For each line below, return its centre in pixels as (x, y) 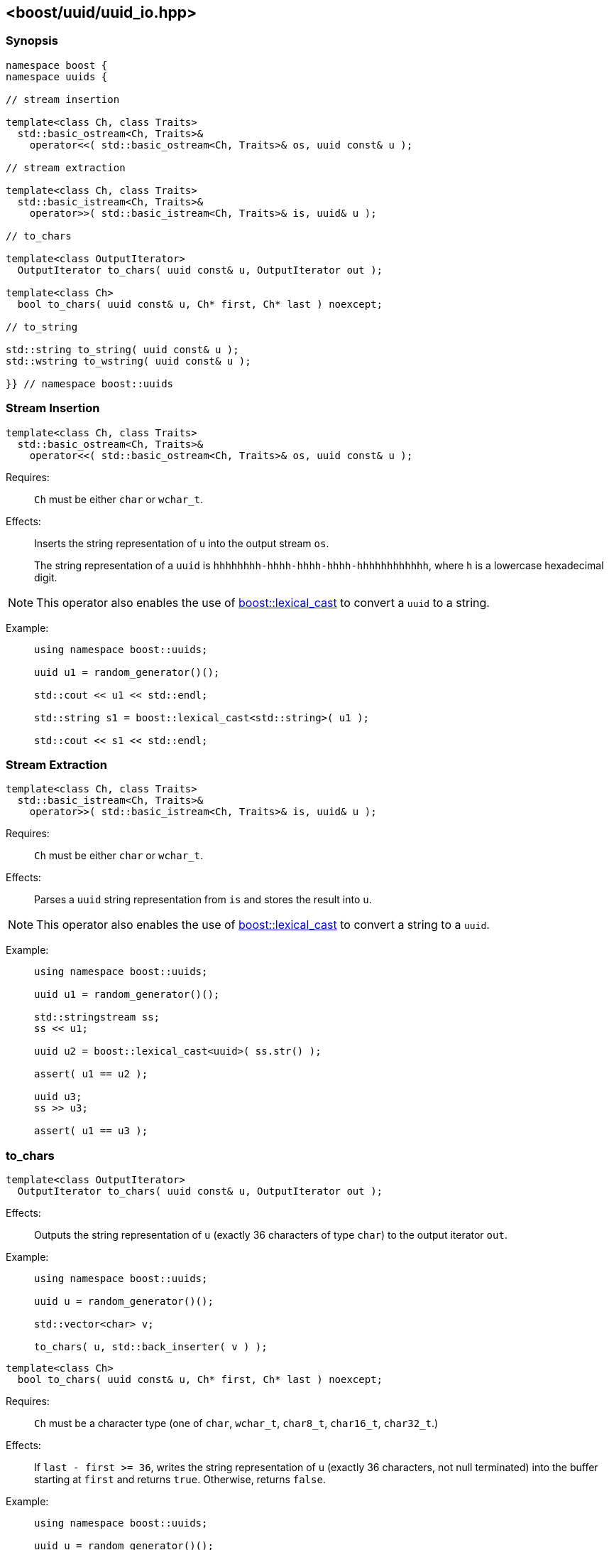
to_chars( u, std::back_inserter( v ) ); (151, 1347)
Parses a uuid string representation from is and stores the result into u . (203, 900)
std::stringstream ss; (97, 1017)
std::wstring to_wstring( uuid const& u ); (128, 361)
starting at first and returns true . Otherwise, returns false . (180, 1480)
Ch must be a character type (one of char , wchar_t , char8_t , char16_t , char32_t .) (236, 1423)
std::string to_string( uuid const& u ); (122, 349)
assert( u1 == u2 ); (91, 1074)
